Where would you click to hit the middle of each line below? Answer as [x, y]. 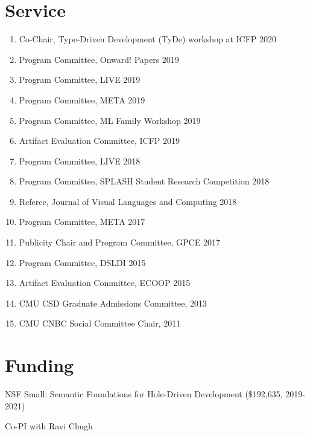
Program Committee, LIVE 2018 [80, 161]
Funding [40, 365]
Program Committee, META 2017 [82, 222]
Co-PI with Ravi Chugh [49, 426]
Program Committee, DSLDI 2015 [82, 262]
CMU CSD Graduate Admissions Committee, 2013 [113, 303]
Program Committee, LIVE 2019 [80, 80]
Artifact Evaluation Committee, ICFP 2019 [100, 141]
